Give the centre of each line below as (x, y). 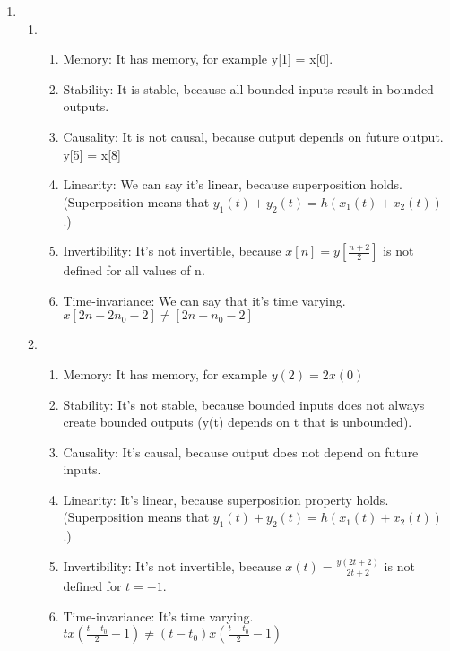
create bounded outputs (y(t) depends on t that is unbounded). (238, 422)
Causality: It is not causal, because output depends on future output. (253, 136)
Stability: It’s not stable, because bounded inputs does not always (244, 404)
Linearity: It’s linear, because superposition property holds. (226, 499)
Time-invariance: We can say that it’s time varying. (204, 300)
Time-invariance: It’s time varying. (158, 616)
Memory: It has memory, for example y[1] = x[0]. (198, 59)
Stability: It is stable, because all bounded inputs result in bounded (248, 88)
